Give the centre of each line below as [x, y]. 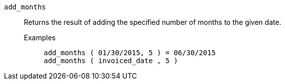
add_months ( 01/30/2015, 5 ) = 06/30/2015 [130, 53]
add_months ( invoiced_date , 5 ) [111, 61]
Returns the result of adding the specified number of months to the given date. [153, 22]
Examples [40, 38]
